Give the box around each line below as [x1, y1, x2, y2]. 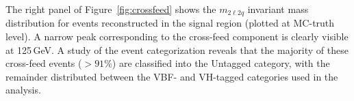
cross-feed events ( [5, 56, 82, 70]
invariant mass [247, 2, 309, 16]
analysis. [5, 83, 41, 97]
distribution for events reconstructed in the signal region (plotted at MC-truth [5, 16, 335, 30]
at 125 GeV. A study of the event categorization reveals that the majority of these [5, 42, 349, 57]
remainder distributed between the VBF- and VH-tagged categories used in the [5, 69, 338, 83]
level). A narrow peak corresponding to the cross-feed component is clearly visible [5, 29, 349, 44]
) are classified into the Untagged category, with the [112, 56, 330, 70]
